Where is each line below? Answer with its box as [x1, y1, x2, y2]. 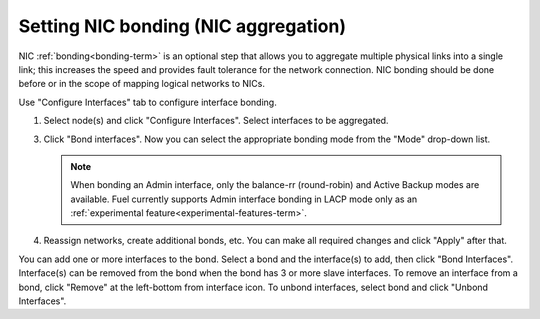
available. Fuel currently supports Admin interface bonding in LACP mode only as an [70, 193, 418, 205]
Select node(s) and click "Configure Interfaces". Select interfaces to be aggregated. [43, 115, 389, 127]
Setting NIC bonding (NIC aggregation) [18, 15, 347, 37]
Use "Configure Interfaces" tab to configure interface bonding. [18, 96, 277, 108]
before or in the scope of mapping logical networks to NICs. [18, 78, 265, 90]
